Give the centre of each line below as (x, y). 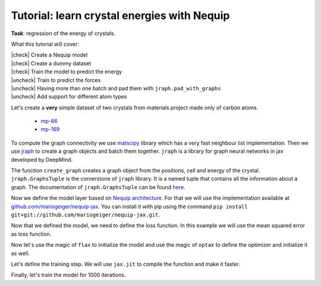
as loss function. (31, 234)
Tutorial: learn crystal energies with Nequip (120, 15)
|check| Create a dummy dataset (51, 63)
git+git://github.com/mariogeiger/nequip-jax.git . (86, 215)
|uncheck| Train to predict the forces (56, 80)
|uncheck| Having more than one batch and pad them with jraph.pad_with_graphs (116, 88)
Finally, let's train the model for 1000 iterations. (68, 275)
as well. (20, 253)
